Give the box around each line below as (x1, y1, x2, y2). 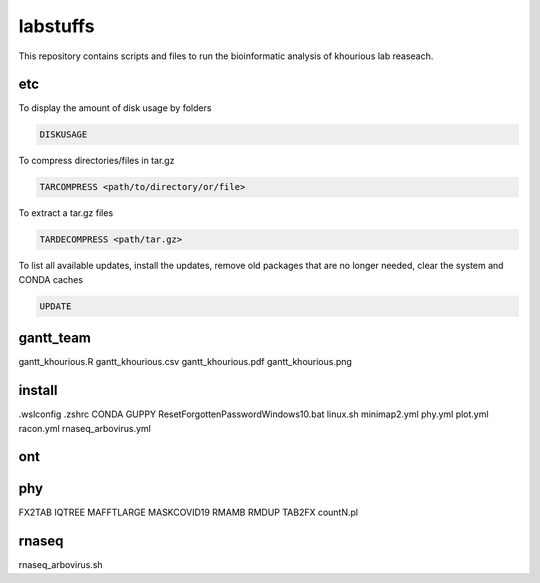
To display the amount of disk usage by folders (18, 102, 212, 114)
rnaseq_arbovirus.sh (18, 559, 104, 571)
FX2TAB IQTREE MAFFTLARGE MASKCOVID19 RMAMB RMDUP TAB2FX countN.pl (18, 506, 359, 519)
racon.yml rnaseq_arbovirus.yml (18, 422, 152, 434)
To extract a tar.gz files (18, 207, 114, 219)
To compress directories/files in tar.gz (18, 155, 175, 167)
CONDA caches (18, 273, 84, 285)
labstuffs (18, 15, 95, 37)
